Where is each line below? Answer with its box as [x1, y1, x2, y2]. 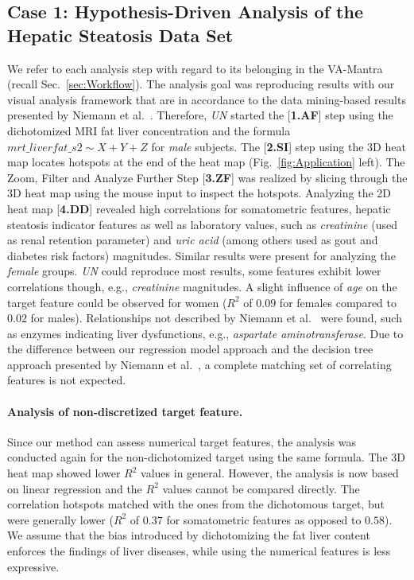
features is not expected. [7, 372, 126, 388]
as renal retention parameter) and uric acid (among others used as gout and [7, 232, 378, 248]
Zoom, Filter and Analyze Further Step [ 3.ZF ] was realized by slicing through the [7, 169, 408, 185]
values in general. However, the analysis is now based [141, 465, 399, 481]
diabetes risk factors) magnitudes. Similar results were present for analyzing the [7, 247, 396, 263]
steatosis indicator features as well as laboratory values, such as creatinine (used [7, 216, 397, 232]
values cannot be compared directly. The [162, 480, 360, 496]
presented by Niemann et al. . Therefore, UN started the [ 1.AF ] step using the [7, 107, 393, 123]
